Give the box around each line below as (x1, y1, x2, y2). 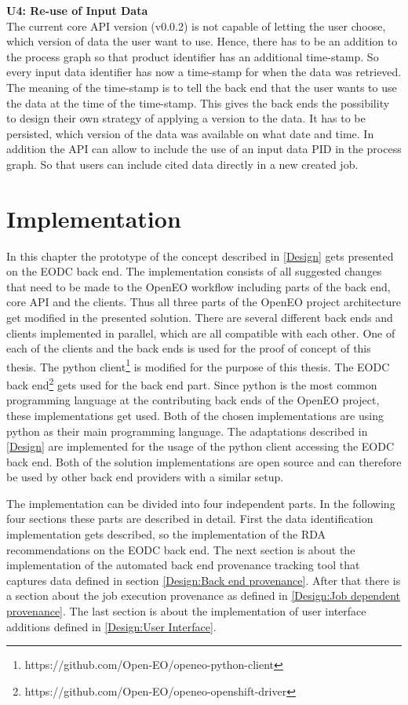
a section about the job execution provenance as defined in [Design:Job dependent (6, 587, 400, 604)
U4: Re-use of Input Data (6, 2, 148, 18)
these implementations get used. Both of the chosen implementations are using (6, 407, 384, 423)
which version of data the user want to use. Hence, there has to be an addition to (6, 33, 398, 49)
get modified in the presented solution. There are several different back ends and (6, 309, 393, 326)
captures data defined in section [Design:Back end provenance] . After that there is (6, 572, 401, 588)
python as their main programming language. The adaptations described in (6, 422, 368, 439)
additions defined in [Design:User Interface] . (6, 618, 217, 634)
